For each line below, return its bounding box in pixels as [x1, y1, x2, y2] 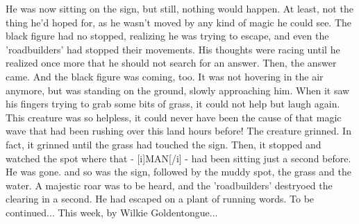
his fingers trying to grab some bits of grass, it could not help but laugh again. [6, 96, 340, 111]
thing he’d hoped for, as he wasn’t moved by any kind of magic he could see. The [6, 15, 352, 29]
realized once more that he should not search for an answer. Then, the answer [6, 55, 337, 70]
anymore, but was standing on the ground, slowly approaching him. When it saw [6, 83, 350, 97]
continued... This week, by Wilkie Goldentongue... [6, 205, 218, 219]
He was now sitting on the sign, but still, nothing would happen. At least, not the [6, 1, 353, 15]
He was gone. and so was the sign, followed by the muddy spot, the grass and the [6, 164, 351, 179]
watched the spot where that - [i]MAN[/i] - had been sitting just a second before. [6, 150, 351, 165]
